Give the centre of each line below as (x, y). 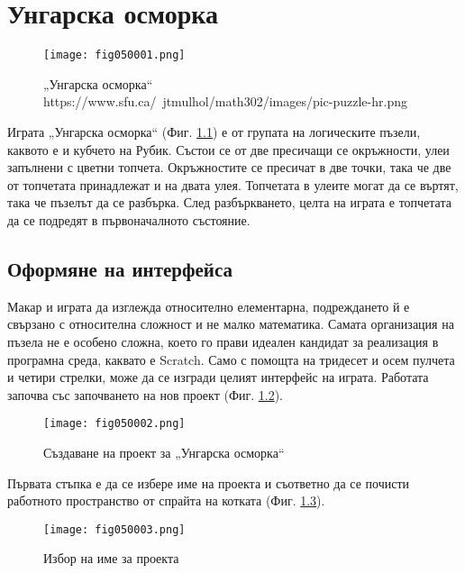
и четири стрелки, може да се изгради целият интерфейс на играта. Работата (218, 377)
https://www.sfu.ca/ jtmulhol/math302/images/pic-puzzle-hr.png (225, 101)
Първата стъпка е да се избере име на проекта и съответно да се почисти (209, 482)
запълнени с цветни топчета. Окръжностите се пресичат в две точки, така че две (229, 167)
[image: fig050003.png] (114, 529)
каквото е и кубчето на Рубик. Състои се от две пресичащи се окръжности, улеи (228, 149)
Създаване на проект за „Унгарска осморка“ (164, 452)
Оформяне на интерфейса (120, 268)
